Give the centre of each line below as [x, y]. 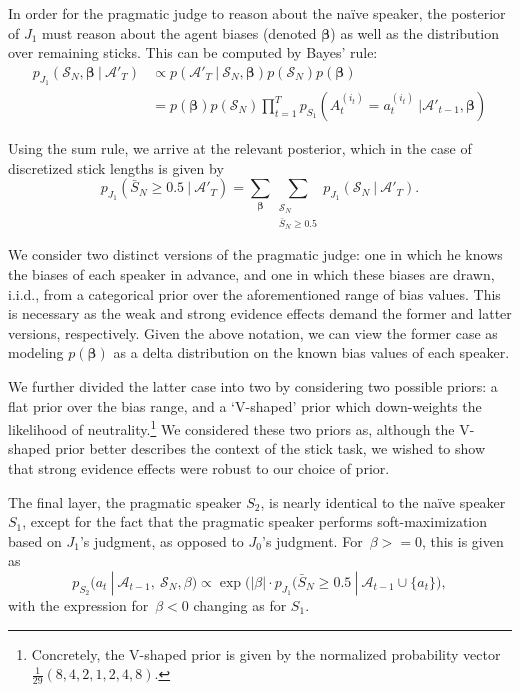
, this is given [462, 540]
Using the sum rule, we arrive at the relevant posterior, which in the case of [240, 148]
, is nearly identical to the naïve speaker [383, 501]
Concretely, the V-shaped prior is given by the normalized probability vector [266, 653]
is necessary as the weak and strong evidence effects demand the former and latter [260, 313]
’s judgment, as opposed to [161, 540]
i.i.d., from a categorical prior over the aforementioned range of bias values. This [254, 293]
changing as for [240, 604]
